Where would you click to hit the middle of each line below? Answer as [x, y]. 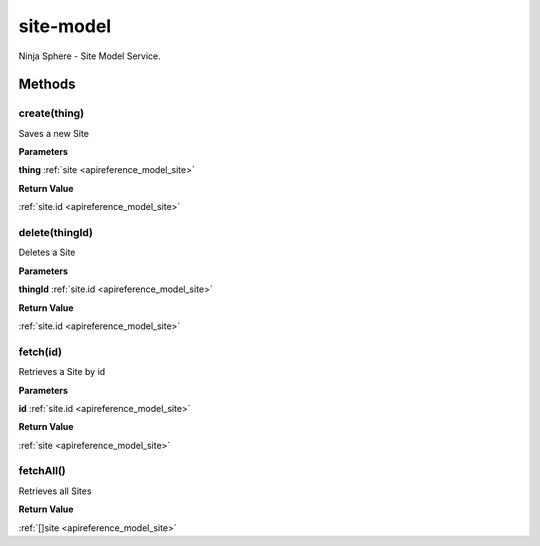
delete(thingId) [56, 233]
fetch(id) [40, 352]
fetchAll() [42, 471]
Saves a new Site [54, 133]
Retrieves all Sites [55, 491]
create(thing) [51, 113]
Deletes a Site [47, 252]
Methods [47, 84]
